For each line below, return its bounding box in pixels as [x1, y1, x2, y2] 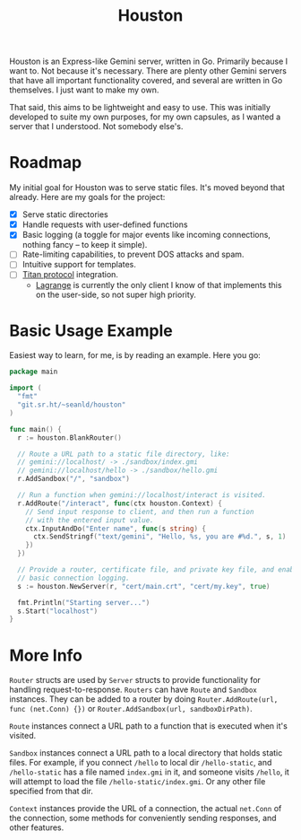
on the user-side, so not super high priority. [35, 289, 197, 300]
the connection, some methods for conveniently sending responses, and [9, 813, 277, 824]
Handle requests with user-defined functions [21, 219, 188, 230]
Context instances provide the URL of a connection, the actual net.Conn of [9, 803, 282, 814]
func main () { [9, 424, 63, 433]
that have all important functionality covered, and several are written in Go [9, 75, 283, 86]
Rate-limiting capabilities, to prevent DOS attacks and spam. [21, 249, 245, 260]
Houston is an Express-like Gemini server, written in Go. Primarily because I [9, 56, 288, 67]
